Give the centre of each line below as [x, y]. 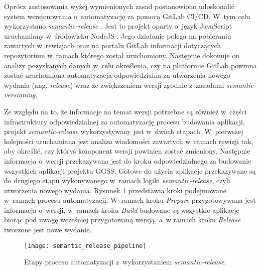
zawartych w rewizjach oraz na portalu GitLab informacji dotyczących [113, 45]
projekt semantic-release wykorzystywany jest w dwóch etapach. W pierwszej [124, 131]
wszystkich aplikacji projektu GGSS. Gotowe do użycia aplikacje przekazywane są [130, 170]
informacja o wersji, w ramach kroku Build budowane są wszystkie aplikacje [122, 210]
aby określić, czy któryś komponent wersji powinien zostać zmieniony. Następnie [127, 151]
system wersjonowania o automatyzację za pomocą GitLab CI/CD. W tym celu [127, 16]
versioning [20, 95]
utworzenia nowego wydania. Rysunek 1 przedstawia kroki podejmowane [115, 190]
